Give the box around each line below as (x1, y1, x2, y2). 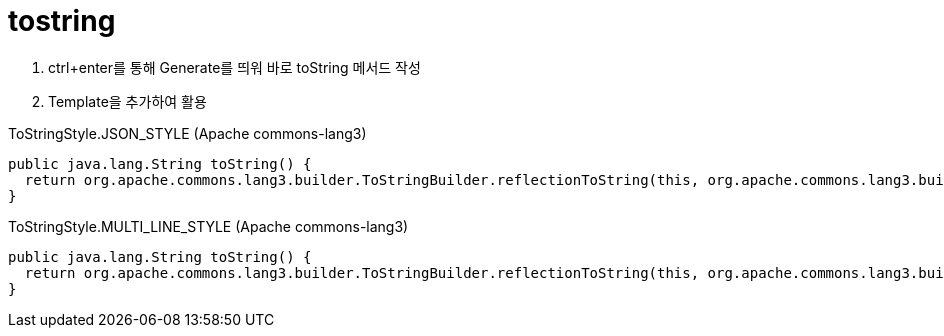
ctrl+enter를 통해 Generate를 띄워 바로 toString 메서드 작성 (48, 58, 421, 76)
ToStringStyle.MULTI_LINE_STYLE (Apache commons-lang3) (8, 217, 409, 235)
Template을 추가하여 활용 (48, 92, 207, 110)
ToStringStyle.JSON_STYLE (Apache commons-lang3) (8, 124, 367, 142)
